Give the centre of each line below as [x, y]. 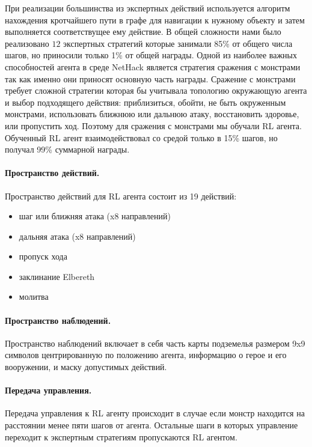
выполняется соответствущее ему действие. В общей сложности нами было [143, 32]
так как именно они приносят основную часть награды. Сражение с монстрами [150, 78]
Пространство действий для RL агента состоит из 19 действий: [121, 196]
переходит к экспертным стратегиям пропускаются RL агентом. [121, 436]
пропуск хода [43, 256]
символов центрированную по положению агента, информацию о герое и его [146, 355]
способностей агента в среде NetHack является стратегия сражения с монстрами [153, 66]
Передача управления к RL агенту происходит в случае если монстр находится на [155, 413]
